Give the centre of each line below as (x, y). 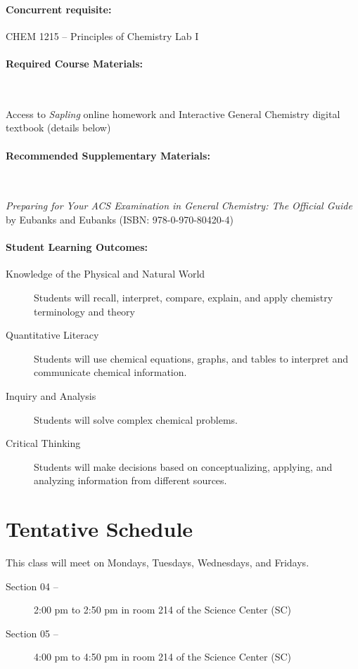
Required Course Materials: (75, 63)
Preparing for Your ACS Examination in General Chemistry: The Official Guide (179, 206)
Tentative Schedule (100, 529)
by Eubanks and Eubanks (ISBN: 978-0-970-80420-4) (120, 219)
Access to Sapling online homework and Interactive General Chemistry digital (173, 113)
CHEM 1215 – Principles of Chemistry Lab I (102, 35)
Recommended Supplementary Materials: (108, 155)
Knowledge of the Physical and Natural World (106, 274)
